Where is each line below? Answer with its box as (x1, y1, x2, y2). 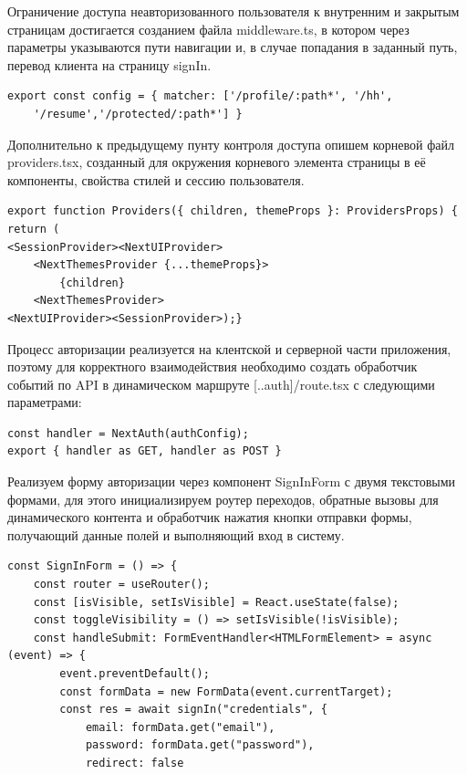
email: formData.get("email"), (85, 720, 275, 734)
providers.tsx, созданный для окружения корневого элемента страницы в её (7, 152, 426, 172)
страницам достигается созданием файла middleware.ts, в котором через (7, 19, 410, 38)
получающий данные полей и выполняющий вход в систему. (7, 525, 345, 544)
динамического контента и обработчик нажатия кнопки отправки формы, (7, 507, 412, 527)
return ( (7, 222, 60, 235)
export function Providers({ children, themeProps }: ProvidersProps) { (7, 204, 458, 218)
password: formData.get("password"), (85, 738, 315, 752)
